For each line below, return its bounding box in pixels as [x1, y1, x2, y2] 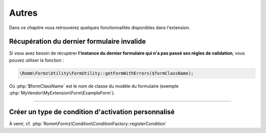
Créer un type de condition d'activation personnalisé [9, 108, 175, 116]
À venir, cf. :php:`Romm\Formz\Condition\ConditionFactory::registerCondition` [9, 121, 167, 127]
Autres [9, 7, 38, 18]
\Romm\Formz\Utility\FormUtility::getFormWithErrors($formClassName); [19, 70, 194, 76]
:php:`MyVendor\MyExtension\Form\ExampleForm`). [9, 90, 115, 96]
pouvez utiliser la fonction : [9, 57, 64, 63]
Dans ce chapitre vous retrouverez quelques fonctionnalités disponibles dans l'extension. [9, 25, 191, 31]
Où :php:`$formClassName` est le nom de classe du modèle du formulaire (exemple [9, 83, 179, 89]
